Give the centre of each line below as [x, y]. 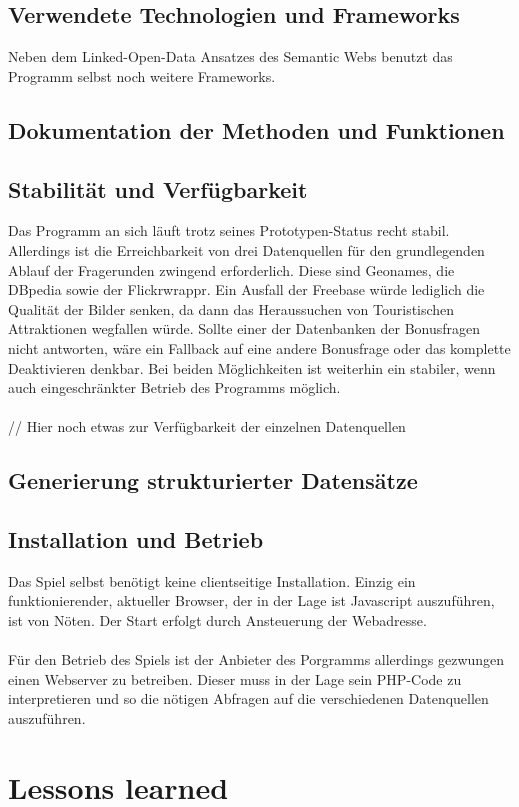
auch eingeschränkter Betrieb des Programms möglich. [174, 387]
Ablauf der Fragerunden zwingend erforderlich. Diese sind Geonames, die [231, 269]
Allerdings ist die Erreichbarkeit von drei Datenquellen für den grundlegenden [246, 249]
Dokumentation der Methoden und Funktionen [256, 129]
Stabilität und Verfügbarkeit [158, 188]
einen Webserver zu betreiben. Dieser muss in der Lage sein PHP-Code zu [235, 678]
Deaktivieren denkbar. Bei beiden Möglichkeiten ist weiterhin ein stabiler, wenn [252, 367]
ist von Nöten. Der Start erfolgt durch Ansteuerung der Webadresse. [217, 620]
